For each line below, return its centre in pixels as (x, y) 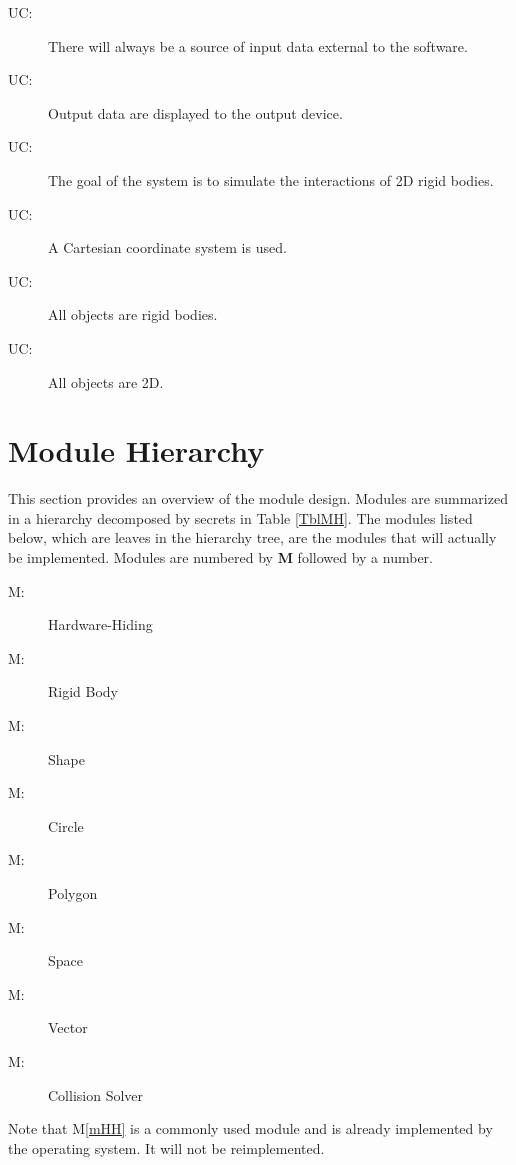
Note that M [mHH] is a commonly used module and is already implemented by (250, 1128)
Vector (68, 1027)
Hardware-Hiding (100, 624)
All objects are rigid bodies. (133, 314)
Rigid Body (83, 691)
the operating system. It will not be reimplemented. (166, 1147)
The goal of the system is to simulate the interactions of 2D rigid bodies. (271, 179)
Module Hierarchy (136, 450)
